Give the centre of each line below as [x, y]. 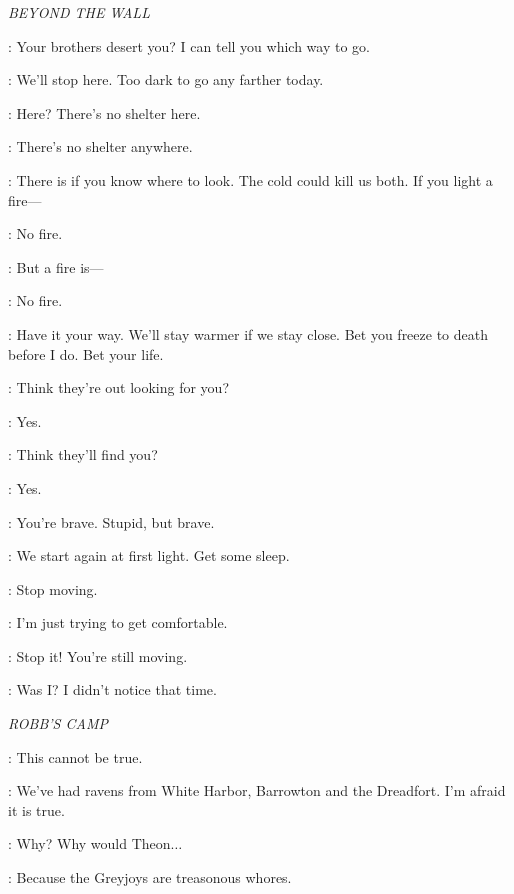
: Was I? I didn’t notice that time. [112, 689]
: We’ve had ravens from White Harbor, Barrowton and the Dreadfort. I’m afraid [257, 790]
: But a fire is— [56, 266]
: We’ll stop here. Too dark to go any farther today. [166, 79]
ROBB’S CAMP [58, 723]
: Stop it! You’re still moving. [98, 655]
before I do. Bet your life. [86, 353]
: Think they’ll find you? [83, 454]
